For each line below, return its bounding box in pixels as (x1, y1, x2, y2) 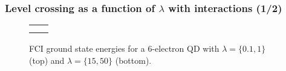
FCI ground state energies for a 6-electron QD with (29, 42, 219, 55)
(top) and (29, 54, 65, 66)
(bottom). (115, 54, 152, 66)
